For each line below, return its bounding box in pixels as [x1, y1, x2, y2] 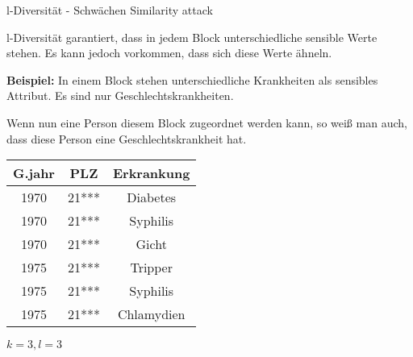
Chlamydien [117, 305, 186, 324]
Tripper [130, 258, 173, 277]
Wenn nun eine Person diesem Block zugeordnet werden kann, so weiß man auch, [6, 114, 407, 131]
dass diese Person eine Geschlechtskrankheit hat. [6, 130, 247, 147]
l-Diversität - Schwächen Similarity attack [6, 2, 213, 18]
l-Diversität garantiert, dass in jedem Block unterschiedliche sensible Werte [6, 28, 378, 45]
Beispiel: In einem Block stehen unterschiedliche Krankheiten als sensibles [6, 71, 378, 88]
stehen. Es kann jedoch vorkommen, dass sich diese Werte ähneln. [6, 44, 332, 61]
